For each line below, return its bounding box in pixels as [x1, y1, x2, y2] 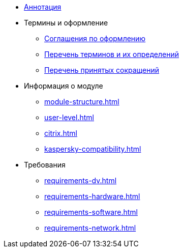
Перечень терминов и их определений [44, 50, 179, 59]
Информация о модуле [24, 81, 103, 90]
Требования [24, 160, 66, 169]
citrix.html [44, 129, 77, 137]
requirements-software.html [44, 208, 138, 216]
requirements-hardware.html [44, 192, 140, 201]
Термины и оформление [24, 18, 108, 27]
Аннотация [24, 3, 62, 11]
